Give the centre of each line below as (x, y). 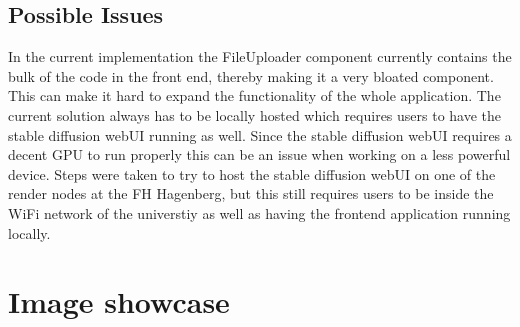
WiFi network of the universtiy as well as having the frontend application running (259, 212)
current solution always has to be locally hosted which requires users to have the (255, 114)
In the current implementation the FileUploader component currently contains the (260, 56)
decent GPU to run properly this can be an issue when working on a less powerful (259, 154)
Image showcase (119, 301)
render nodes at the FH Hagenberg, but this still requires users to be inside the (251, 193)
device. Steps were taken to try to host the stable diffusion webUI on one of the (252, 173)
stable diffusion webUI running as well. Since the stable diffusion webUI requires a (260, 134)
